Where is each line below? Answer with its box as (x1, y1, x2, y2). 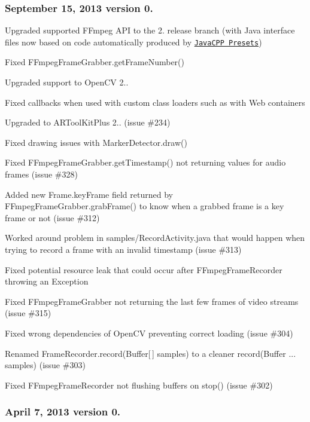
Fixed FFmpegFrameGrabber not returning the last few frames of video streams (5, 295, 299, 307)
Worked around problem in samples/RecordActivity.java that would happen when (5, 231, 305, 244)
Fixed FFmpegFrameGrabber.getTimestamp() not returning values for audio (5, 156, 286, 169)
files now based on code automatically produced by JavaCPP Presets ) (5, 35, 262, 48)
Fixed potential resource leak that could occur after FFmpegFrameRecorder (5, 263, 282, 276)
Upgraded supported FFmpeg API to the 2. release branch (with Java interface (5, 24, 295, 36)
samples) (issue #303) (5, 359, 86, 371)
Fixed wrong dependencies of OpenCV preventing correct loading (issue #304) (5, 326, 293, 339)
